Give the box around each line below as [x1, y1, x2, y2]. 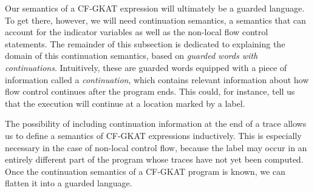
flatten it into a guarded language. [5, 177, 132, 189]
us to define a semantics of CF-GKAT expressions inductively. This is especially [5, 129, 302, 141]
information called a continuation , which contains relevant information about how [5, 73, 309, 86]
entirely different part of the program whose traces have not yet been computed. [5, 153, 304, 166]
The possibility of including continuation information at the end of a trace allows [5, 117, 307, 130]
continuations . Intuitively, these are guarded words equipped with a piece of [5, 61, 287, 73]
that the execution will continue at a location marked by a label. [5, 96, 245, 109]
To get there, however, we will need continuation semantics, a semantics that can [5, 13, 306, 26]
